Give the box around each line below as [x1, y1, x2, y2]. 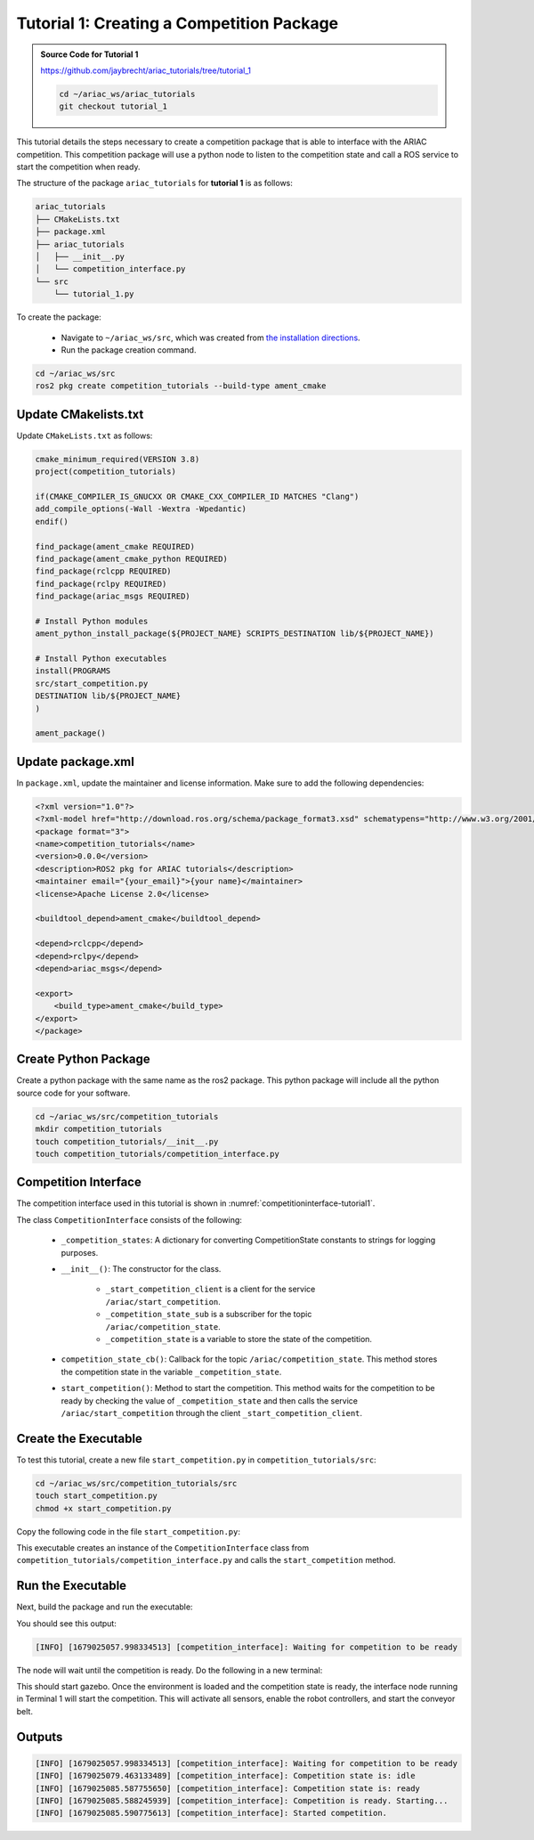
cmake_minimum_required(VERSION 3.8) [35, 454, 200, 464]
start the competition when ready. [16, 161, 142, 173]
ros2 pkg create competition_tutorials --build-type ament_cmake [35, 381, 327, 391]
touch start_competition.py [35, 1491, 158, 1501]
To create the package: [16, 312, 101, 322]
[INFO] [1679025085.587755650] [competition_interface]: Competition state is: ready [35, 1783, 420, 1794]
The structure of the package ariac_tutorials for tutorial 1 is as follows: [16, 178, 294, 189]
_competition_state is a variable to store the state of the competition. [105, 1333, 373, 1344]
